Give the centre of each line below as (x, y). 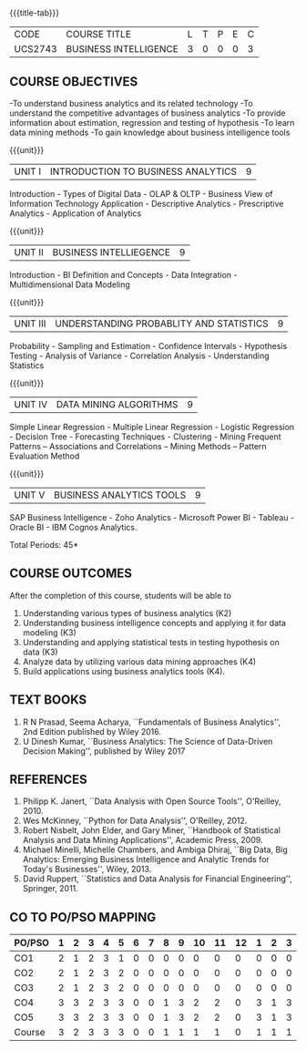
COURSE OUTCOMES (71, 574)
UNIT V (30, 495)
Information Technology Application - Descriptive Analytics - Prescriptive (147, 204)
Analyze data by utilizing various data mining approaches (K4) (139, 661)
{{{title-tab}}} (35, 13)
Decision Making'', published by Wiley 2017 (104, 751)
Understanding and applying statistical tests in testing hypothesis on (151, 642)
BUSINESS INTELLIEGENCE (112, 252)
